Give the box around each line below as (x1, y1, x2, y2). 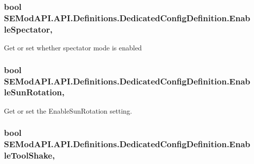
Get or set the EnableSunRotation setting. (4, 105, 132, 116)
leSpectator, (4, 23, 53, 35)
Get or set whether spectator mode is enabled (4, 42, 142, 53)
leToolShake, (4, 149, 55, 162)
